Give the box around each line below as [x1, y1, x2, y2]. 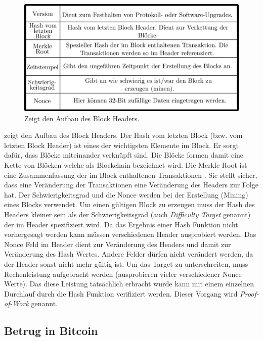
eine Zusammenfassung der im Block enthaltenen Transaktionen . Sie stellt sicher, [4, 169, 257, 180]
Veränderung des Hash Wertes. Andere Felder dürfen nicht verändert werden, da [4, 249, 253, 259]
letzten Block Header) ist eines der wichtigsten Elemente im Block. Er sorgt [4, 139, 239, 150]
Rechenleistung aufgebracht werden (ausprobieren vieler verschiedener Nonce [4, 268, 242, 279]
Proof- [240, 288, 259, 299]
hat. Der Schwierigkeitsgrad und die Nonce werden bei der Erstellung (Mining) [4, 189, 248, 200]
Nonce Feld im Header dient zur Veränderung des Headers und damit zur [4, 238, 231, 249]
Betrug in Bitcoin [4, 323, 98, 338]
